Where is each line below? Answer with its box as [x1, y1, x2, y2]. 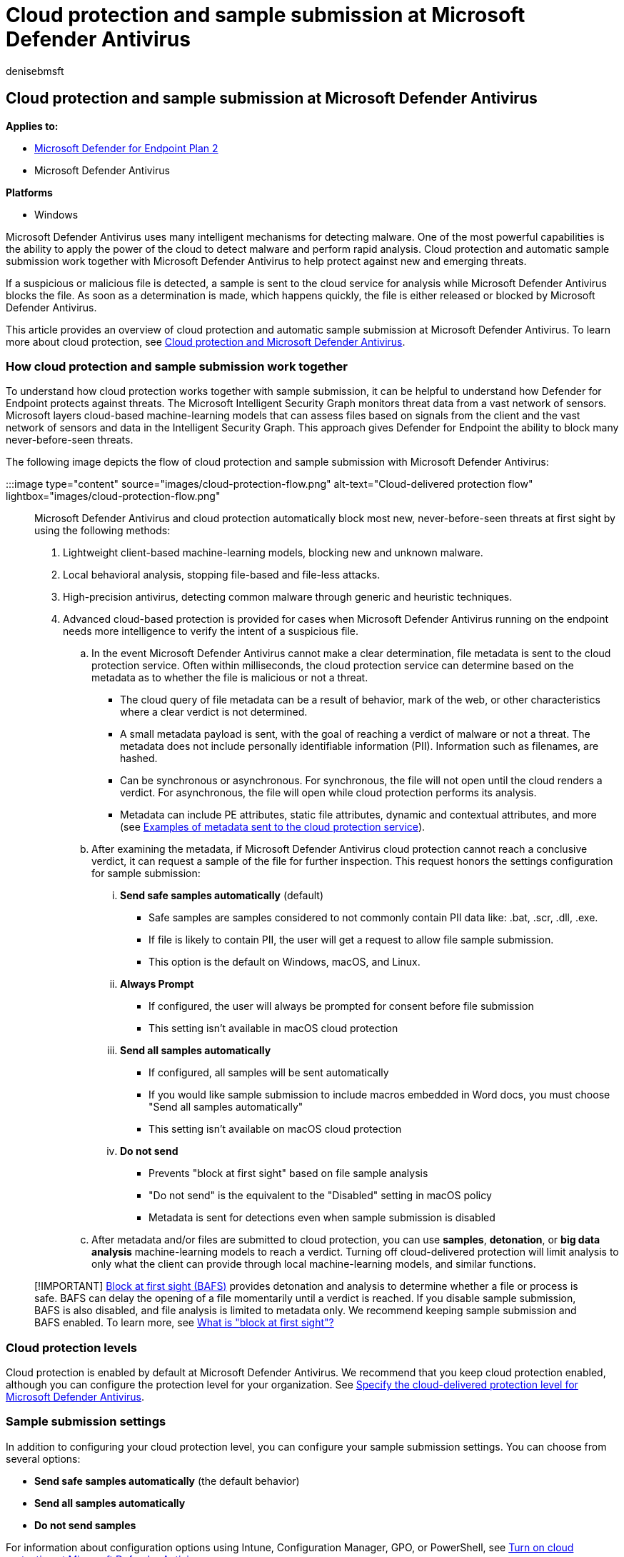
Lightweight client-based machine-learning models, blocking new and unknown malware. [63, 546, 483, 559]
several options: [6, 1452, 81, 1465]
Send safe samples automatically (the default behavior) [34, 1474, 300, 1487]
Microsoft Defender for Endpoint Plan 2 [34, 141, 218, 154]
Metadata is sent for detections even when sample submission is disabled [149, 1211, 495, 1224]
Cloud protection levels [6, 1340, 138, 1355]
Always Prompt [120, 978, 194, 991]
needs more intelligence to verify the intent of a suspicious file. [63, 625, 359, 638]
